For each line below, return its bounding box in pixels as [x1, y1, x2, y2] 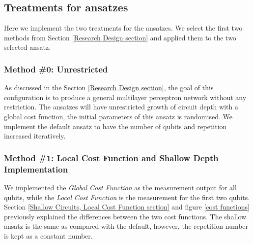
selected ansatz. [4, 42, 51, 52]
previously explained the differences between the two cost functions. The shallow [4, 211, 247, 221]
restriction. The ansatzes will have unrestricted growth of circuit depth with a [4, 102, 238, 112]
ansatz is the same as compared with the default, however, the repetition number [4, 221, 249, 231]
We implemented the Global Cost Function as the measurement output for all [4, 182, 237, 192]
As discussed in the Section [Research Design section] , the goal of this [4, 82, 214, 93]
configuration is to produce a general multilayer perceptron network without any [4, 92, 247, 102]
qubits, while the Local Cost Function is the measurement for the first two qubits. [4, 192, 250, 202]
